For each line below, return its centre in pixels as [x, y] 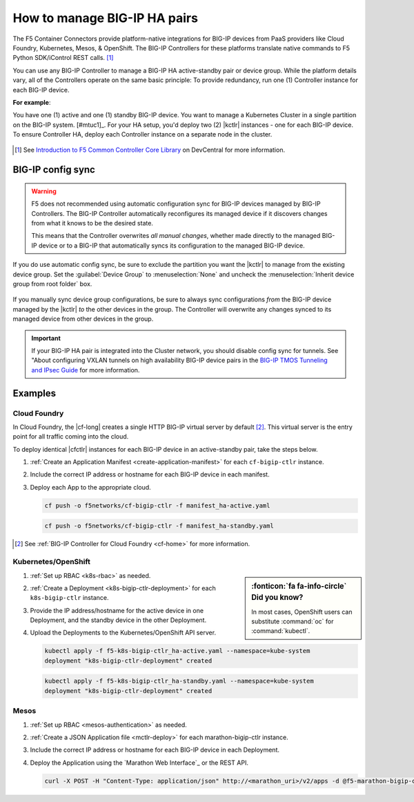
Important [46, 338]
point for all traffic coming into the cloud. [71, 437]
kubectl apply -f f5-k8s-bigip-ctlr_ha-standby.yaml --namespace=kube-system [179, 681]
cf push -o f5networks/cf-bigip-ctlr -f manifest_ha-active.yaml [157, 505]
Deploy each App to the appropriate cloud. [90, 487]
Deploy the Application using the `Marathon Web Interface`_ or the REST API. [139, 763]
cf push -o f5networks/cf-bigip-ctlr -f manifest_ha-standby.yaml [159, 526]
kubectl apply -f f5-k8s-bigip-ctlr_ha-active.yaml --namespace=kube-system [177, 651]
